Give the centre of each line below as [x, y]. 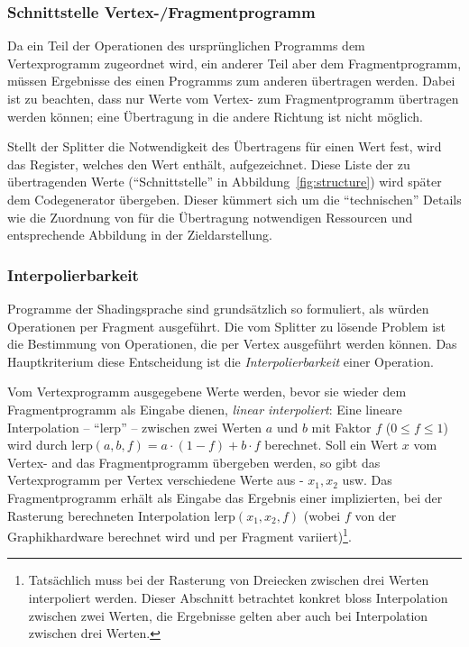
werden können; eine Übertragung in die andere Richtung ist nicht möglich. [215, 116]
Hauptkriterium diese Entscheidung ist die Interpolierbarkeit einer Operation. [221, 361]
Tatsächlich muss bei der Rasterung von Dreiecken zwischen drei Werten [229, 580]
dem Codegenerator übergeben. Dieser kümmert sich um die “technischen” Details [234, 199]
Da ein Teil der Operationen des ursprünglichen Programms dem [186, 46]
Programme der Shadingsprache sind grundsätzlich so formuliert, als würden [218, 308]
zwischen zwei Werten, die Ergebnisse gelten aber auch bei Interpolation [228, 615]
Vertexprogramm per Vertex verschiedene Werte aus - [156, 480]
